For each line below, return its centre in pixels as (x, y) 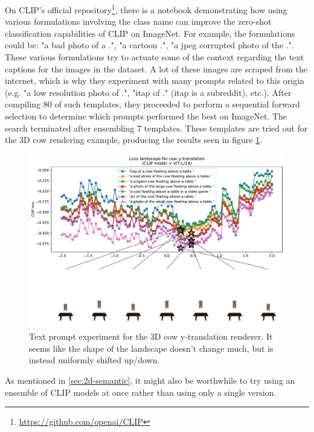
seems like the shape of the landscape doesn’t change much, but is (151, 348)
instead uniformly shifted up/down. (95, 360)
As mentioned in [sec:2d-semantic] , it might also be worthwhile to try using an (150, 380)
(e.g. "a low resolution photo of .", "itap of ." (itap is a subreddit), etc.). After (148, 92)
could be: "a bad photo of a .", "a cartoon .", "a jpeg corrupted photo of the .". (149, 45)
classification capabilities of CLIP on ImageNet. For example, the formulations (150, 33)
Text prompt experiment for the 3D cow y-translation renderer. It (151, 336)
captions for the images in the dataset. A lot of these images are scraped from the (156, 68)
